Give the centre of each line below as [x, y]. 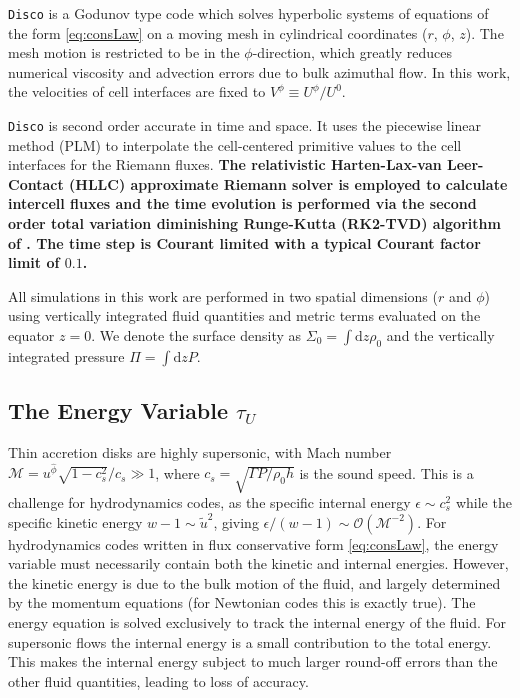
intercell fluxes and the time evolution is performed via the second [242, 203]
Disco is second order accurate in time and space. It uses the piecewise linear [245, 125]
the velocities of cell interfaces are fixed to [137, 91]
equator [31, 335]
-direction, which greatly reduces [352, 52]
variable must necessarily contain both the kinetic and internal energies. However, [258, 563]
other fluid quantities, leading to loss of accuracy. [158, 680]
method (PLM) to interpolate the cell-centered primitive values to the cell [235, 144]
